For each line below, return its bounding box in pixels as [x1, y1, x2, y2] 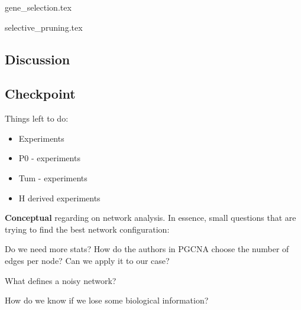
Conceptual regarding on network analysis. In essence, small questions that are [5, 211, 296, 224]
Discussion [5, 50, 70, 68]
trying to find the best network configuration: [5, 223, 170, 235]
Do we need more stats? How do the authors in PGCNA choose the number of [5, 243, 289, 255]
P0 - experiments [18, 152, 80, 164]
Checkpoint [5, 84, 76, 103]
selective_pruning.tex [5, 21, 83, 33]
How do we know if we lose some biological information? [5, 294, 209, 306]
